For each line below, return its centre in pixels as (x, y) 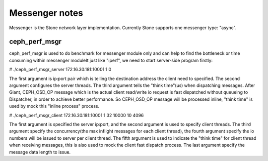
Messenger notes (46, 13)
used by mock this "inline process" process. (54, 106)
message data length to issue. (40, 152)
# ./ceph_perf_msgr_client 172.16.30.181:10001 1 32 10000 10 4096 (76, 115)
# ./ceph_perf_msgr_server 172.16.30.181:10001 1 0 (60, 70)
